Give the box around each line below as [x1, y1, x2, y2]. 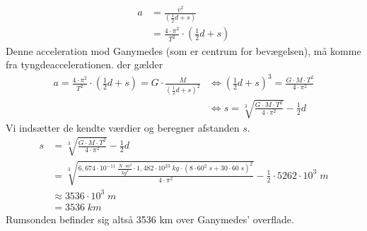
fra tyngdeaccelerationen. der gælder [6, 57, 163, 72]
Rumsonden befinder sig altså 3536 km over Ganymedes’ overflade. [6, 211, 294, 226]
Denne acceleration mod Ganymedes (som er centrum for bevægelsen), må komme [6, 43, 361, 58]
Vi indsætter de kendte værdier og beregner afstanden [6, 120, 240, 135]
